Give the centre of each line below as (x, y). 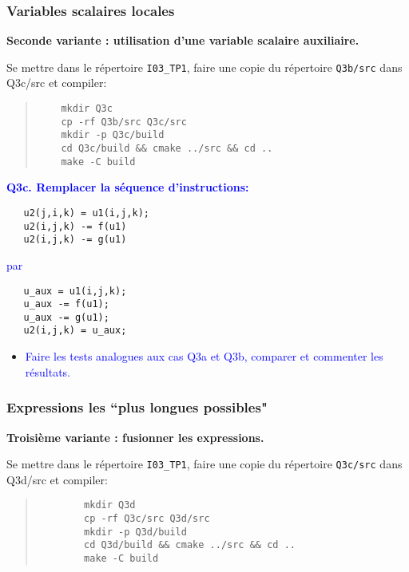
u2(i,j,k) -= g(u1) (75, 240)
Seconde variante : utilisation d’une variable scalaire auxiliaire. (183, 40)
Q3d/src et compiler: (57, 479)
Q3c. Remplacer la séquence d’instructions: (128, 187)
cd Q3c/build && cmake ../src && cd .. (167, 149)
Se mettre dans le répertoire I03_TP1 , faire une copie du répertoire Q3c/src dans (204, 464)
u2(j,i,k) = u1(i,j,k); (86, 213)
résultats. (48, 371)
